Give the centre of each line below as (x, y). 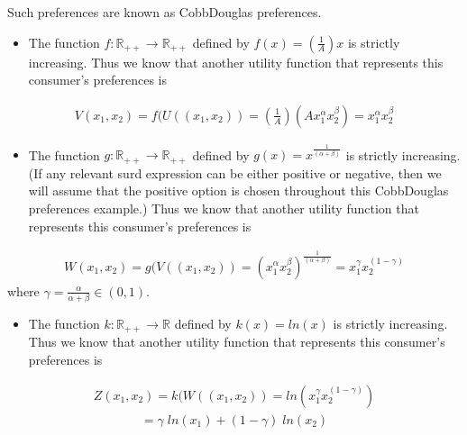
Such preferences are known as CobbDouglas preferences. (165, 12)
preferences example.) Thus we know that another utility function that (224, 208)
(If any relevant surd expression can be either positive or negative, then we (235, 172)
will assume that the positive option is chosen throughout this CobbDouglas (238, 190)
